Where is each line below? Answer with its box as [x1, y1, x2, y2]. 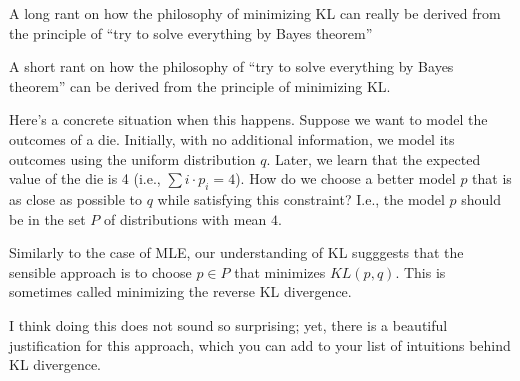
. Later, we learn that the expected [266, 148, 481, 169]
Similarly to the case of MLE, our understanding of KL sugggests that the [9, 242, 464, 263]
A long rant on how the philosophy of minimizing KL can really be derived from [9, 3, 501, 23]
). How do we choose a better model [235, 168, 456, 189]
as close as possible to [9, 188, 142, 209]
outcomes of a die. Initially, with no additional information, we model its [9, 128, 455, 149]
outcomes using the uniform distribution [9, 148, 256, 169]
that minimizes [234, 261, 326, 282]
